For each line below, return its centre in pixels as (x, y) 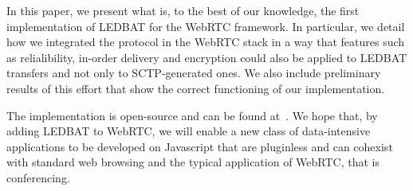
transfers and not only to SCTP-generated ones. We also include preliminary (194, 73)
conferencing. (38, 177)
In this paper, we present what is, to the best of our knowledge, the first (183, 10)
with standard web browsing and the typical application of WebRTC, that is (193, 162)
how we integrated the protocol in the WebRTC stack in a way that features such (206, 42)
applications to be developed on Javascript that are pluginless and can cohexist (200, 146)
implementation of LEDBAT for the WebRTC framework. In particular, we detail (206, 26)
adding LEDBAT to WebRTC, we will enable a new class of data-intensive (189, 131)
